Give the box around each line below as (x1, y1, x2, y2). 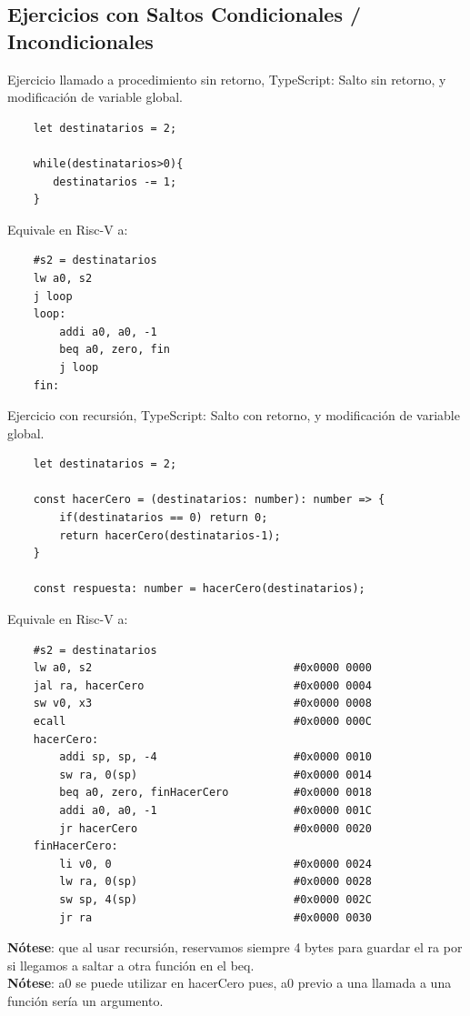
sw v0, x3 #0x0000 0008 (33, 697, 372, 710)
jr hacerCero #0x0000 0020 (59, 821, 372, 835)
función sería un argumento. (7, 991, 164, 1010)
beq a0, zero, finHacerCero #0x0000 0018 (59, 786, 372, 800)
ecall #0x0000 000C (33, 715, 372, 728)
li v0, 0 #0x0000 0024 (59, 857, 372, 870)
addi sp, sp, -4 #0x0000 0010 (59, 750, 372, 764)
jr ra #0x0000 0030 (59, 910, 372, 924)
